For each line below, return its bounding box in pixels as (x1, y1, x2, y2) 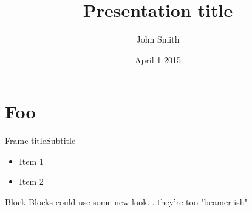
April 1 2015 (135, 53, 181, 66)
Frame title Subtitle (5, 134, 76, 147)
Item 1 (19, 154, 44, 167)
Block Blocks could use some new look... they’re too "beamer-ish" (5, 196, 248, 208)
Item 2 (19, 175, 44, 188)
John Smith (136, 33, 180, 46)
